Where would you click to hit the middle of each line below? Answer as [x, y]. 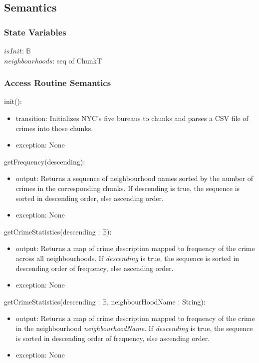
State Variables [35, 32]
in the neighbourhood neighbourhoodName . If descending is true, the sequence [134, 328]
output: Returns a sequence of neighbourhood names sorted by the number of [134, 178]
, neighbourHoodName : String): [156, 301]
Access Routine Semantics [58, 83]
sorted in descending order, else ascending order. [90, 198]
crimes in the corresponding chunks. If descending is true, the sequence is [128, 188]
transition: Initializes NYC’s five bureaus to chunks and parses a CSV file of [132, 118]
